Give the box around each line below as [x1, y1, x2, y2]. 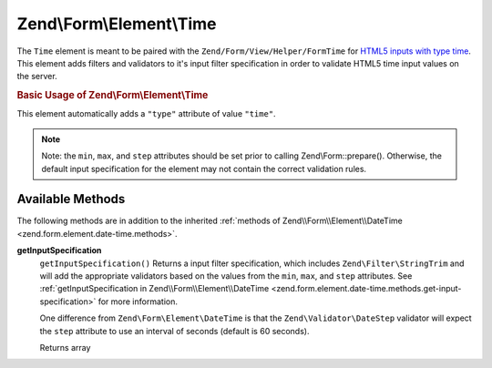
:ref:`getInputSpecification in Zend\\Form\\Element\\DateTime [39, 283, 270, 294]
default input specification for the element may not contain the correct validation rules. [41, 163, 367, 174]
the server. [16, 71, 58, 82]
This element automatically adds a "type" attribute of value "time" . [16, 108, 277, 119]
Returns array [39, 342, 91, 353]
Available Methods [16, 191, 126, 207]
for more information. [97, 296, 178, 307]
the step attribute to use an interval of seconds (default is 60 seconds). [39, 325, 310, 336]
